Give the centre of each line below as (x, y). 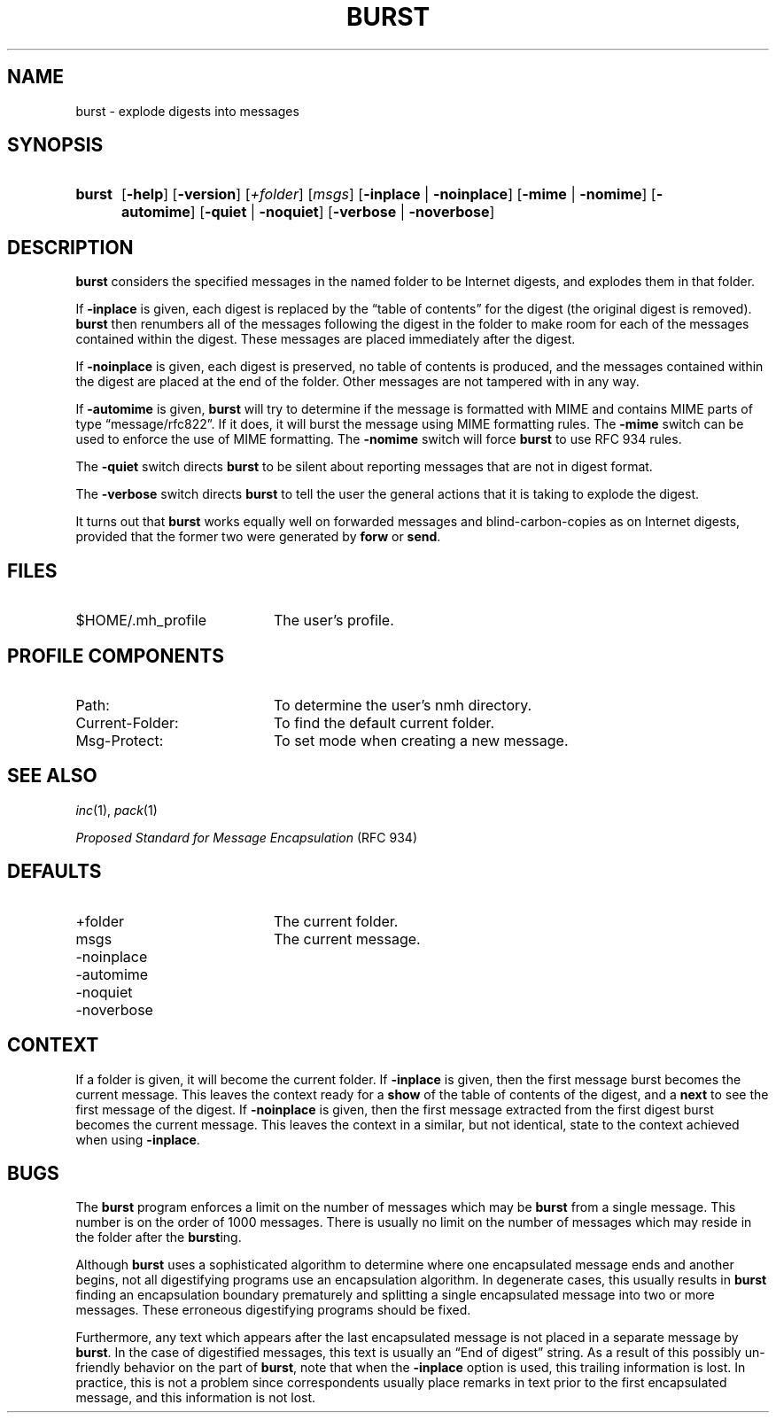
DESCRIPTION (70, 247)
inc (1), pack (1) (116, 810)
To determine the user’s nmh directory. (403, 705)
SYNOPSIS (55, 145)
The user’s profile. (334, 621)
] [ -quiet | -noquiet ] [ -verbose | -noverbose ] (342, 212)
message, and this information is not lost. (196, 1398)
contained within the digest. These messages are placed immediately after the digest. (326, 339)
